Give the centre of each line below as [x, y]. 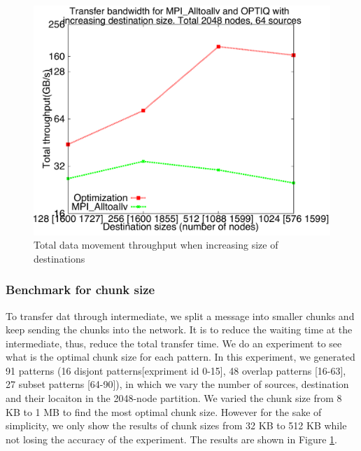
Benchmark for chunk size [80, 290]
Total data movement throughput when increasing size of [156, 245]
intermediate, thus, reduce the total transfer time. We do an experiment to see [174, 343]
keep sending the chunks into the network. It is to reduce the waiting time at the [179, 329]
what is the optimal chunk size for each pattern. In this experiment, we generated [180, 357]
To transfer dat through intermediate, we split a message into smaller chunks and [180, 315]
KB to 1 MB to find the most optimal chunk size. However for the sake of [164, 411]
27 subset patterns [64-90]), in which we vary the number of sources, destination [177, 384]
